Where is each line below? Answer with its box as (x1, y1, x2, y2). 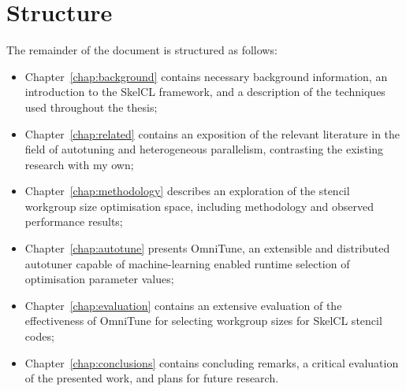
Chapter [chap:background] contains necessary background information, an (24, 68, 388, 84)
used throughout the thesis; (24, 98, 158, 115)
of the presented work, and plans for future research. (24, 370, 279, 386)
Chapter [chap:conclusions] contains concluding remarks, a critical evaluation (24, 354, 399, 371)
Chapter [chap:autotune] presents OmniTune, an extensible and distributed (24, 240, 390, 256)
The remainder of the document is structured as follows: (6, 42, 277, 58)
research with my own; (24, 156, 134, 172)
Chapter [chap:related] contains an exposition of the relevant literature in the (24, 125, 400, 142)
